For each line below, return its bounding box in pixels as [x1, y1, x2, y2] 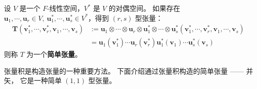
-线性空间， [47, 3, 84, 13]
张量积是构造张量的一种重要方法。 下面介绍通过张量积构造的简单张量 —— [4, 65, 244, 76]
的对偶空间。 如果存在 [108, 3, 180, 13]
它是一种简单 [20, 75, 62, 86]
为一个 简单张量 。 [26, 49, 82, 59]
